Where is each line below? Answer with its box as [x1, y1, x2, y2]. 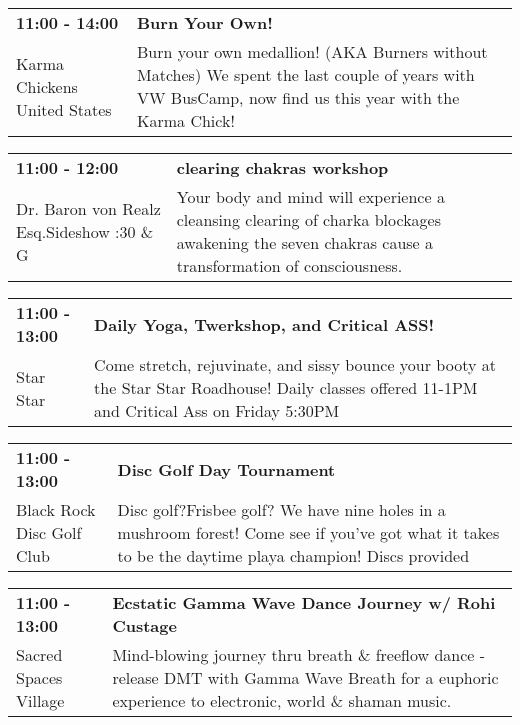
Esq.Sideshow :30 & [16, 219, 154, 243]
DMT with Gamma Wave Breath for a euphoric [164, 666, 499, 689]
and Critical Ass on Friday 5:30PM [94, 399, 340, 422]
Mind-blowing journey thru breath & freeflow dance [112, 643, 475, 666]
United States [16, 97, 112, 121]
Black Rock [16, 498, 96, 521]
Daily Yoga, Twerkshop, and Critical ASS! [94, 312, 435, 336]
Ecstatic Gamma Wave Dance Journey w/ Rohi [112, 591, 496, 614]
